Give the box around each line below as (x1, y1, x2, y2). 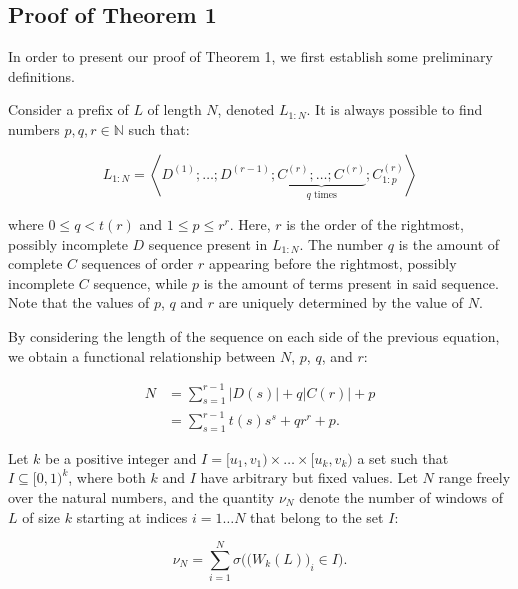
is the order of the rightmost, (286, 214, 464, 235)
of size (22, 506, 60, 527)
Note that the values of (8, 292, 150, 313)
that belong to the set (250, 506, 384, 527)
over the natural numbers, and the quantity (8, 487, 275, 508)
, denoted (217, 99, 275, 120)
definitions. (8, 65, 75, 86)
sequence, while (93, 272, 188, 293)
